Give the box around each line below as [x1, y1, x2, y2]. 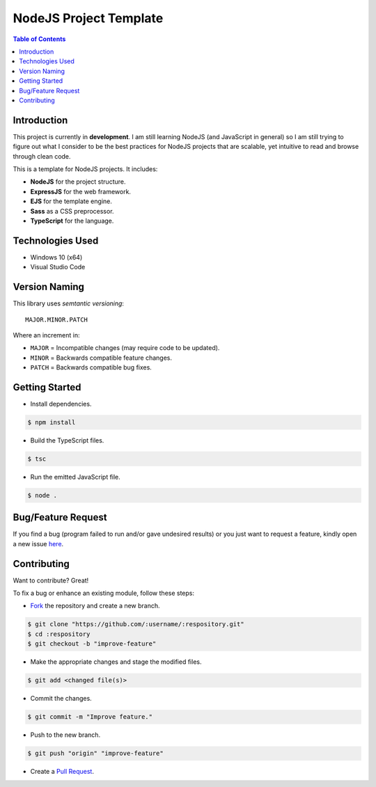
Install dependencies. [30, 399, 92, 408]
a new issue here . [13, 539, 64, 548]
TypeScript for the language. [30, 216, 114, 225]
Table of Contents [13, 35, 66, 43]
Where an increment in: [13, 331, 80, 339]
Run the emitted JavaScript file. [30, 472, 121, 481]
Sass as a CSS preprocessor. [30, 207, 114, 215]
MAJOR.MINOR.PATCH [25, 315, 88, 324]
